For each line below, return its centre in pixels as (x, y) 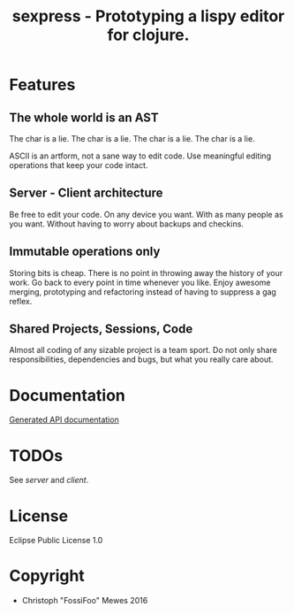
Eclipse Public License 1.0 (56, 541)
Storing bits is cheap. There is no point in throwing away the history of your (146, 272)
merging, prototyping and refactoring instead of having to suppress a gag (143, 292)
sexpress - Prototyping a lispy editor (148, 16)
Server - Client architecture (86, 193)
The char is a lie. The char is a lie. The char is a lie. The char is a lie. (132, 138)
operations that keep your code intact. (79, 165)
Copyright (47, 576)
